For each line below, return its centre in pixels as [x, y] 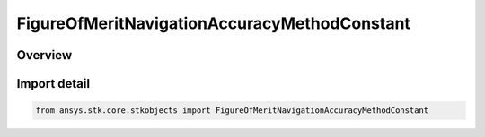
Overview [44, 55]
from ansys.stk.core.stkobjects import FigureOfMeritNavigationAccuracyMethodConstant [232, 111]
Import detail [53, 84]
